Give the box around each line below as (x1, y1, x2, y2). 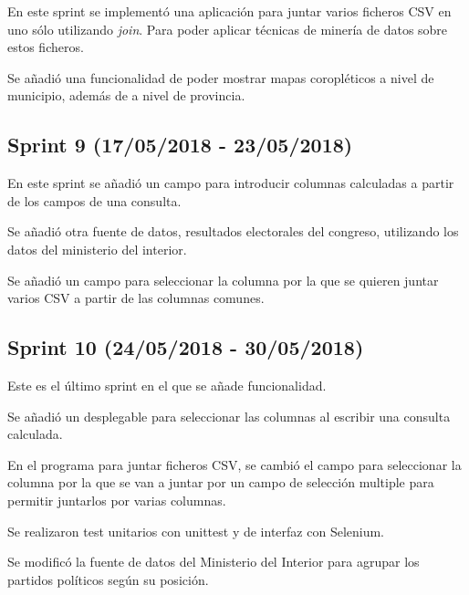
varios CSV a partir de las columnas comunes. (7, 288, 265, 308)
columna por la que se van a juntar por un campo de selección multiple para (7, 473, 434, 492)
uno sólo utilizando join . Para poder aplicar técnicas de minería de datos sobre (7, 19, 448, 38)
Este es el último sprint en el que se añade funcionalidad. (7, 375, 327, 394)
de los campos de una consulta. (7, 191, 182, 210)
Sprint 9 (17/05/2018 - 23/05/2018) (7, 130, 353, 159)
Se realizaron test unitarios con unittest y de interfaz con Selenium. (7, 521, 384, 540)
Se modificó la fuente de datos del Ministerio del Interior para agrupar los (7, 552, 420, 571)
